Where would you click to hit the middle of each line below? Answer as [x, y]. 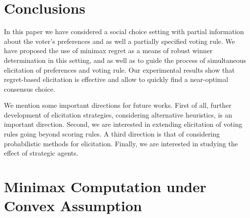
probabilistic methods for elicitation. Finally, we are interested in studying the [121, 143]
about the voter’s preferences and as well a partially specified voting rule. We [120, 41]
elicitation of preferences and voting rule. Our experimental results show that [119, 69]
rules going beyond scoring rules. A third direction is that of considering [112, 134]
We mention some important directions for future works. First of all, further [118, 105]
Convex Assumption [73, 206]
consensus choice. [30, 89]
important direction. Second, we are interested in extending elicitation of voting [123, 124]
